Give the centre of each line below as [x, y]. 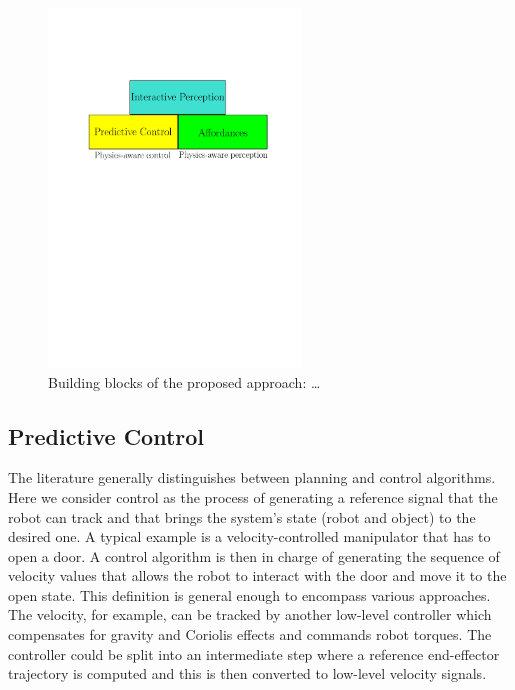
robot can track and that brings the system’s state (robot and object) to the [242, 516]
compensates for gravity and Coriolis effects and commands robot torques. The [250, 634]
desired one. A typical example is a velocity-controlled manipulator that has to [249, 536]
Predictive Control [106, 435]
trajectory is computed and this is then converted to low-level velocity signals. [247, 673]
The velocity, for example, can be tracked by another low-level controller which [250, 614]
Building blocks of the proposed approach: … [184, 381]
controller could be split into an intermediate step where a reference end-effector [254, 653]
